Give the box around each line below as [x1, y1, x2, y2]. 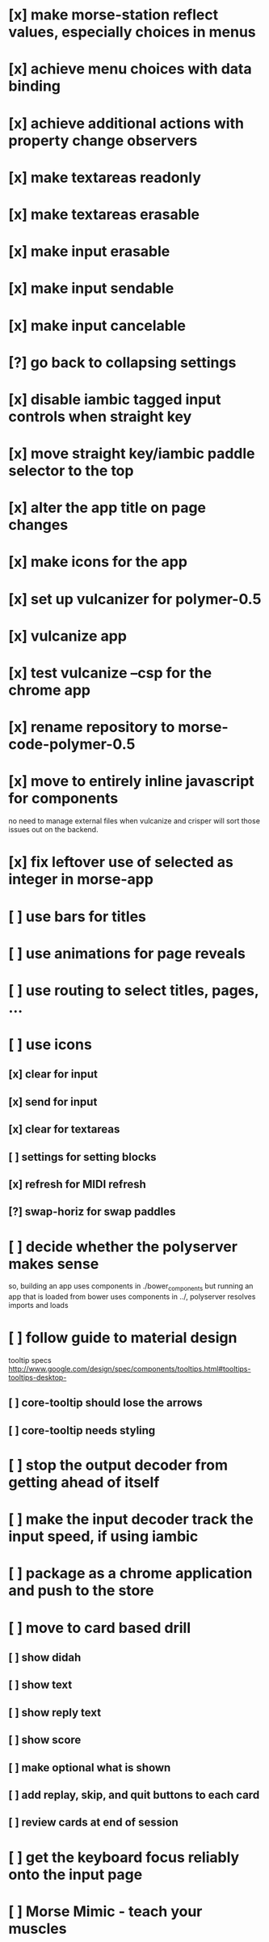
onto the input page [8, 1865, 143, 1884]
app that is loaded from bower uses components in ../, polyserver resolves [8, 1292, 256, 1301]
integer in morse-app [8, 870, 153, 889]
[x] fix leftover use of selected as [8, 853, 234, 871]
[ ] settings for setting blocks [8, 1150, 157, 1164]
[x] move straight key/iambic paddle [8, 445, 256, 463]
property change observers [8, 131, 198, 150]
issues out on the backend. [8, 825, 99, 835]
